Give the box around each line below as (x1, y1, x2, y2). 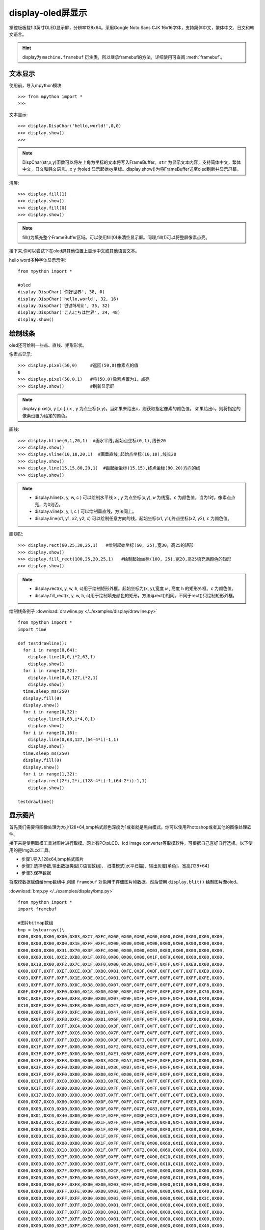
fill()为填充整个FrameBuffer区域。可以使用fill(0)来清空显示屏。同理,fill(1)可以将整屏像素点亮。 (22, 234, 210, 240)
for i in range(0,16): (23, 730, 78, 736)
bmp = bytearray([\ (18, 927, 65, 932)
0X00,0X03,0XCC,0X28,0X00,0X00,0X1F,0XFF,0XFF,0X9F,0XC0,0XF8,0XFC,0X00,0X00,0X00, (18, 1120, 225, 1125)
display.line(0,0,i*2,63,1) (27, 654, 96, 660)
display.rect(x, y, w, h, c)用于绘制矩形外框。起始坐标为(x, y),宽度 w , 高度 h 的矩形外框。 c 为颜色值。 (34, 585, 237, 591)
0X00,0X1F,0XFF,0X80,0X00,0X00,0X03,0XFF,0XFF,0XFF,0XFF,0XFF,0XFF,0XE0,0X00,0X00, (18, 1085, 225, 1091)
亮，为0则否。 (34, 501, 63, 507)
